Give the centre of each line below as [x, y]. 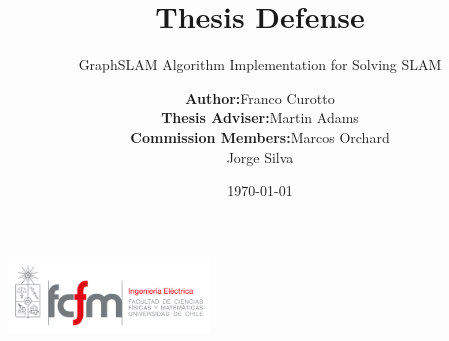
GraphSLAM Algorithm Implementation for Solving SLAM [260, 64]
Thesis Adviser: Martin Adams [260, 117]
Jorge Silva [260, 156]
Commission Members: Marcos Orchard [260, 136]
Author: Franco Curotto [260, 97]
